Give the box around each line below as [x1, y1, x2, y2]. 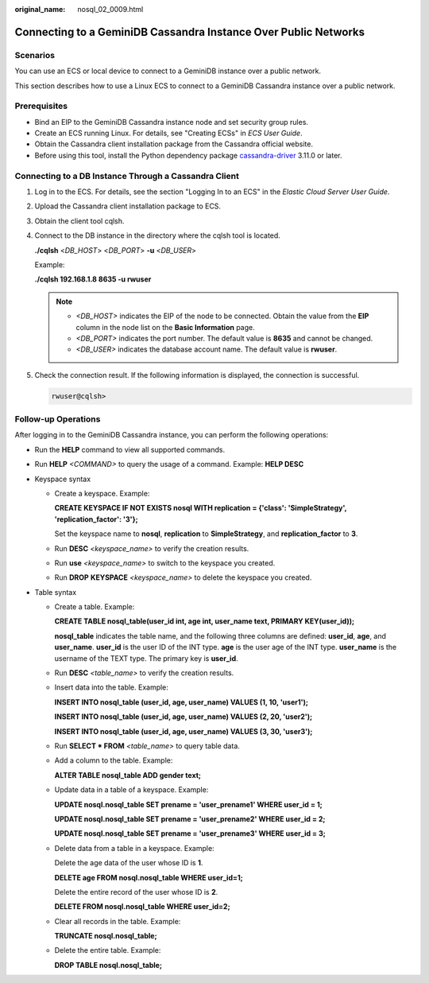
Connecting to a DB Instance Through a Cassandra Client [14, 170, 240, 181]
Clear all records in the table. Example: [54, 916, 181, 926]
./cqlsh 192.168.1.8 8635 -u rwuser [34, 274, 152, 284]
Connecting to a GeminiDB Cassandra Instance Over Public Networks [14, 25, 365, 39]
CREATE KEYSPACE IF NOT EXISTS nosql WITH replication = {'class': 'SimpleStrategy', [54, 503, 347, 513]
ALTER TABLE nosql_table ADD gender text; [54, 770, 202, 779]
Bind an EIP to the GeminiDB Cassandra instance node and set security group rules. [34, 117, 309, 126]
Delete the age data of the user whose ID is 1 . [54, 858, 203, 868]
